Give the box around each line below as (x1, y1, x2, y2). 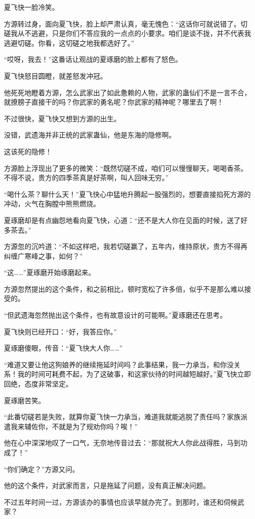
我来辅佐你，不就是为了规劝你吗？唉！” (10, 421, 138, 431)
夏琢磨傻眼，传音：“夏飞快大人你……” (4, 343, 123, 353)
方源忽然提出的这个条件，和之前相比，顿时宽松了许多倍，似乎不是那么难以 (4, 283, 244, 294)
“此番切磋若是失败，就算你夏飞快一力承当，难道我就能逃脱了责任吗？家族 (4, 411, 241, 422)
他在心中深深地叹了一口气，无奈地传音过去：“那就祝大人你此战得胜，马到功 (4, 437, 248, 448)
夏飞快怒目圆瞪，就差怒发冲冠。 (4, 70, 107, 81)
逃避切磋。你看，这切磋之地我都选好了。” (4, 37, 134, 48)
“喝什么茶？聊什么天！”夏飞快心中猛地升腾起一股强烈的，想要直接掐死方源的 (4, 189, 251, 199)
